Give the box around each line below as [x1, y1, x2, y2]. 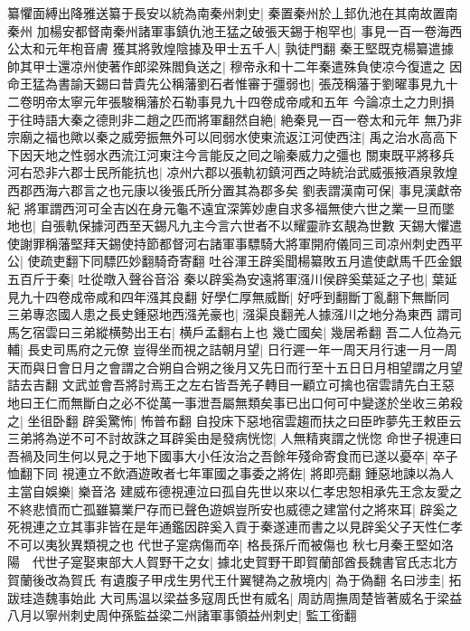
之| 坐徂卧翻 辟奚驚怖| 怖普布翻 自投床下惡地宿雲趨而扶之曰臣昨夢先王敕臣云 [7, 410, 462, 429]
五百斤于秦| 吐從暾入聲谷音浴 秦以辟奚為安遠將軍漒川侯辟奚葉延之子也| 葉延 [7, 268, 457, 287]
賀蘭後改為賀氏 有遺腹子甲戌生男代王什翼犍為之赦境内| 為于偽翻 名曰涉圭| [7, 570, 445, 589]
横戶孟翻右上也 [179, 322, 268, 341]
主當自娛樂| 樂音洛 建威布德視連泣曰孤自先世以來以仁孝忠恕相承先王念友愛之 [7, 482, 463, 501]
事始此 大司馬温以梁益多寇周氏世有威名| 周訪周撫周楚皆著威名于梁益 [57, 588, 463, 607]
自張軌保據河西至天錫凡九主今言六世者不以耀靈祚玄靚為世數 [40, 216, 395, 235]
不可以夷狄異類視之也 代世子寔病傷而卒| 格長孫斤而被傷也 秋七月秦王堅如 [7, 534, 441, 553]
